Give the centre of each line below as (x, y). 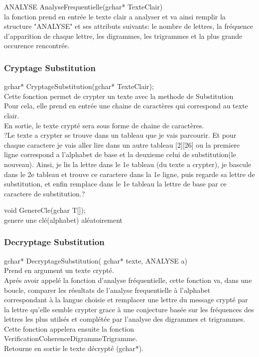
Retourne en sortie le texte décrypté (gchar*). (74, 348)
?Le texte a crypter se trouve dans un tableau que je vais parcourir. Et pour (120, 135)
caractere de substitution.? (45, 193)
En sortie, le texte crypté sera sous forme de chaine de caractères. (104, 125)
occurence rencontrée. (37, 45)
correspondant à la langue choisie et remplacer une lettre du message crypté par (126, 300)
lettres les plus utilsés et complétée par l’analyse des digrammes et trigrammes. (125, 319)
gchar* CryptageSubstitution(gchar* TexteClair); (79, 86)
